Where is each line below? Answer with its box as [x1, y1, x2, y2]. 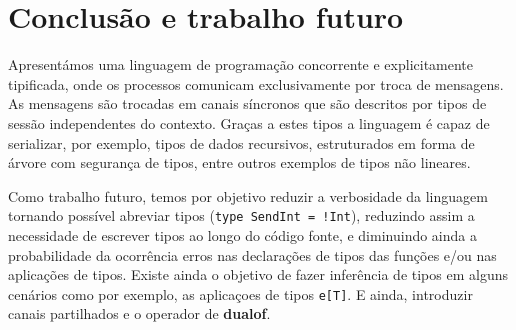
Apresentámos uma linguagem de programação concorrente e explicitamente [8, 54, 474, 75]
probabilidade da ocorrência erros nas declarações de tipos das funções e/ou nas [8, 244, 497, 265]
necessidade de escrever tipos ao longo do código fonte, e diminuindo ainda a [8, 224, 477, 245]
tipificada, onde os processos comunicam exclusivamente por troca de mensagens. [8, 73, 504, 94]
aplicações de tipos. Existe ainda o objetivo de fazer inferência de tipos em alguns [8, 264, 508, 285]
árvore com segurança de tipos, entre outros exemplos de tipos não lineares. [8, 152, 471, 173]
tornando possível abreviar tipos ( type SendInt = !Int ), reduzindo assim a [8, 205, 475, 226]
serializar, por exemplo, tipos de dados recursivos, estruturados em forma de [8, 132, 475, 153]
